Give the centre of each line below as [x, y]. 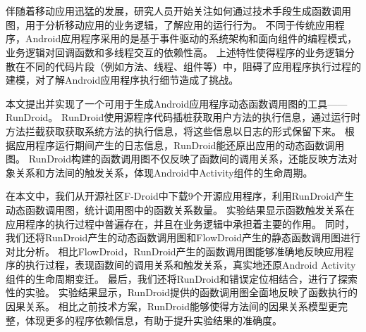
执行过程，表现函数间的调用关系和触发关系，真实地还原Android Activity [190, 265]
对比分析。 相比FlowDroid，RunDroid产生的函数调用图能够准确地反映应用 [175, 251]
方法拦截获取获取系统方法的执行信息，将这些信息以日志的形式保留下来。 [173, 130]
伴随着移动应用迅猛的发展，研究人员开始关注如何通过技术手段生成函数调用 [178, 11]
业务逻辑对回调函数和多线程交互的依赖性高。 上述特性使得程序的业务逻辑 [175, 52]
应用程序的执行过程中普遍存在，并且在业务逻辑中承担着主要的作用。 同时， [180, 223]
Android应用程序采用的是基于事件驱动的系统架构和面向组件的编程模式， [191, 38]
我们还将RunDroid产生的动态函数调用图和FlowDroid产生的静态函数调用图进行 [183, 237]
